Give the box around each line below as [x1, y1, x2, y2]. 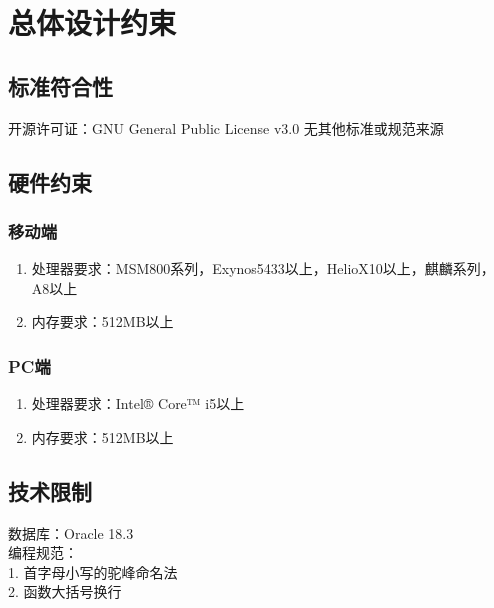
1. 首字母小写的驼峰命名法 [8, 561, 178, 582]
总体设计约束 [8, 2, 177, 43]
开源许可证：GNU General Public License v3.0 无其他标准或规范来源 [8, 117, 444, 138]
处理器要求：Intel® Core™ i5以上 [31, 393, 245, 414]
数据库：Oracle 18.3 [8, 522, 134, 543]
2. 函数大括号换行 [8, 581, 122, 602]
